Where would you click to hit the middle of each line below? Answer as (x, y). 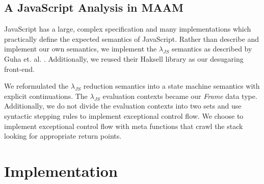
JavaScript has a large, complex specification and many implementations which (128, 29)
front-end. (19, 69)
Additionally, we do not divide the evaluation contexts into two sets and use (123, 106)
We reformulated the (36, 86)
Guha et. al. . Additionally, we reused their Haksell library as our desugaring (124, 58)
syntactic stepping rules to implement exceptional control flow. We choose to (124, 115)
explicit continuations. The (46, 96)
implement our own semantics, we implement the (81, 49)
